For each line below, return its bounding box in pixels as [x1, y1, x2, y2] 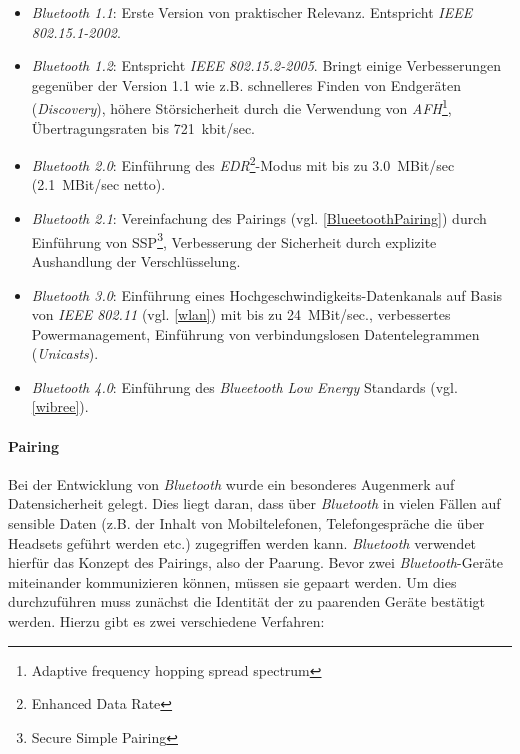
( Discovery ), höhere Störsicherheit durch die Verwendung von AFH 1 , [31, 95, 452, 119]
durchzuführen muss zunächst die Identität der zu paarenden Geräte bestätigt [8, 591, 486, 612]
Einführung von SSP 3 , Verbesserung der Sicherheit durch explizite [31, 228, 437, 252]
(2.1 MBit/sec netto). [31, 174, 166, 195]
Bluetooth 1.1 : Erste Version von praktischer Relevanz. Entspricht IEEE [31, 2, 473, 22]
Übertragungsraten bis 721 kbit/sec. [31, 117, 255, 138]
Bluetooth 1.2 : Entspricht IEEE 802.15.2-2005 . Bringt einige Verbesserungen [31, 55, 501, 76]
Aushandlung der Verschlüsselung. [31, 250, 241, 271]
